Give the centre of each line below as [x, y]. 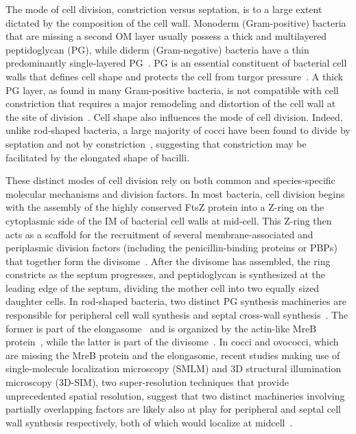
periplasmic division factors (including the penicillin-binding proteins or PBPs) [171, 248]
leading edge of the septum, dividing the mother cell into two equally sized [163, 287]
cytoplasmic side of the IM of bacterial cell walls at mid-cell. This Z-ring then [169, 220]
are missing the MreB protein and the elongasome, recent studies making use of [173, 355]
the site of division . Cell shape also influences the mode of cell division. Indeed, [174, 116]
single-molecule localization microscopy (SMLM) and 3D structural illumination [174, 368]
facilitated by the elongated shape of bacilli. [98, 157]
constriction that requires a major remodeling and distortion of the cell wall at [171, 103]
